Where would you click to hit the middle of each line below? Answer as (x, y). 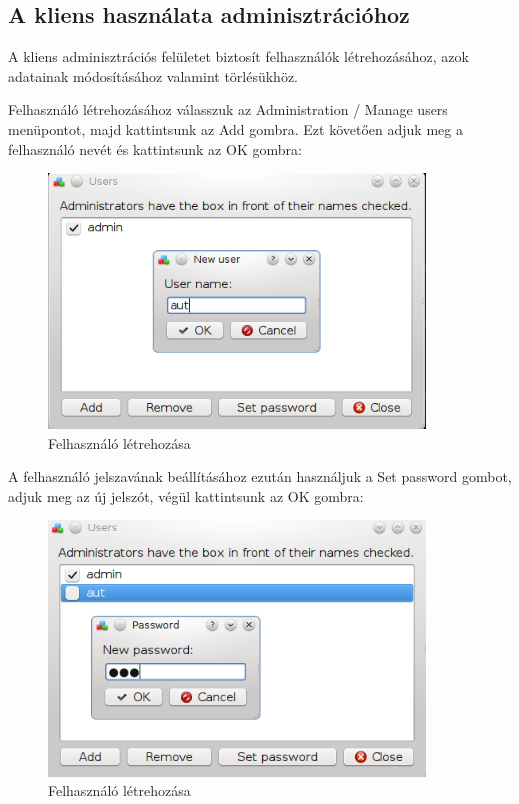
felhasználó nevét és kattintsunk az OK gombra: (155, 148)
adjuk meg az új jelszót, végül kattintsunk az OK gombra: (186, 495)
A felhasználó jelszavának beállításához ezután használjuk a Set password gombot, (260, 476)
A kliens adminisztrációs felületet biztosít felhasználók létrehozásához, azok (238, 56)
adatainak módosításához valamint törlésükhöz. (153, 75)
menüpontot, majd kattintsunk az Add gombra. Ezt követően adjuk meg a (235, 128)
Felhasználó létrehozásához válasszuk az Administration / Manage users (228, 109)
